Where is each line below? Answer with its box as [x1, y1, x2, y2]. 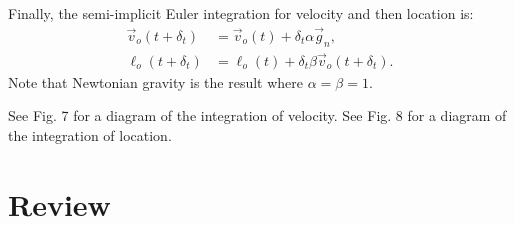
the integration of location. [8, 125, 172, 146]
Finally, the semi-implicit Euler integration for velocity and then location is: [8, 3, 474, 23]
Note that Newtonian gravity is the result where [8, 71, 304, 92]
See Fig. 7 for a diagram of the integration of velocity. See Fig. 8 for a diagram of [8, 105, 507, 126]
